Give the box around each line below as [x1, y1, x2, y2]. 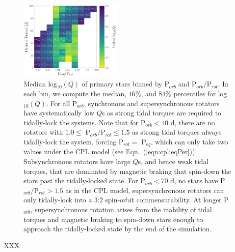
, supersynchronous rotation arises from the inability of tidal [30, 204, 212, 215]
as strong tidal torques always [132, 127, 222, 137]
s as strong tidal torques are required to [102, 108, 221, 118]
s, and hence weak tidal [138, 156, 209, 167]
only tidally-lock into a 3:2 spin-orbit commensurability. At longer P [24, 195, 229, 205]
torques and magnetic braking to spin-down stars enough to [24, 214, 203, 224]
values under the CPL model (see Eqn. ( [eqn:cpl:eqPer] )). [24, 146, 197, 157]
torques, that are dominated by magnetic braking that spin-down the [24, 166, 232, 176]
